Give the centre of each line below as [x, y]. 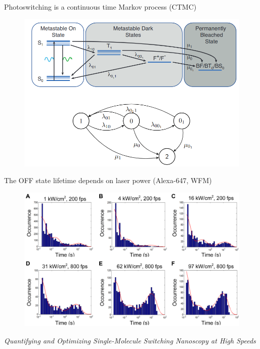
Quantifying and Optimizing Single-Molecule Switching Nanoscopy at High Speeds [130, 340]
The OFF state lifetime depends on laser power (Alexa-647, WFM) [108, 180]
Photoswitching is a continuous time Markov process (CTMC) [100, 7]
